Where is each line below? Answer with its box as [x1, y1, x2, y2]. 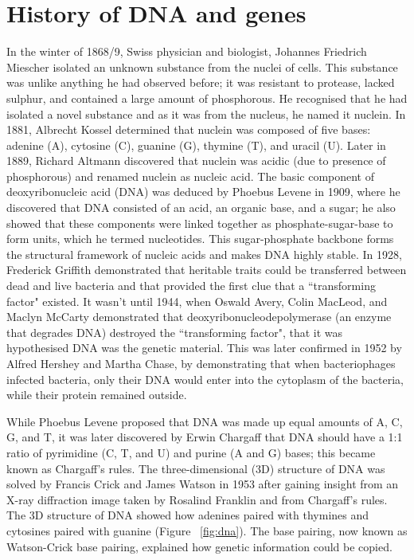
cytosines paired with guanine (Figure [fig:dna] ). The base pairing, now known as [6, 522, 408, 538]
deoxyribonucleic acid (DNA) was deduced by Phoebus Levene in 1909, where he [6, 183, 400, 200]
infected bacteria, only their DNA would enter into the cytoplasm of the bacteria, [6, 370, 404, 387]
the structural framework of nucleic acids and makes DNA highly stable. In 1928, [6, 245, 402, 262]
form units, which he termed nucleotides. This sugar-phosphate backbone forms [6, 230, 394, 247]
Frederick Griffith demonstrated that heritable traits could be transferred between [6, 261, 407, 278]
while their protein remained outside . [6, 386, 187, 403]
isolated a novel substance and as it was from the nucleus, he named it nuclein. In [6, 105, 406, 122]
